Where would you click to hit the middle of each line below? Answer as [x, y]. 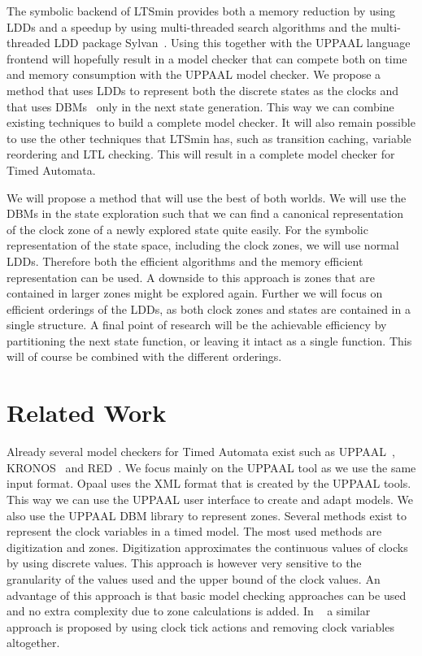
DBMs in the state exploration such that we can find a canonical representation [205, 213]
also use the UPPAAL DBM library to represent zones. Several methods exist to [207, 515]
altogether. [33, 643]
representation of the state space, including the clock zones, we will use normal [203, 245]
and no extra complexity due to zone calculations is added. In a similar [189, 611]
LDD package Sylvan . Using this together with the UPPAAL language [232, 43]
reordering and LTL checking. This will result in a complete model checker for [201, 154]
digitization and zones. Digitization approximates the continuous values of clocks [207, 547]
